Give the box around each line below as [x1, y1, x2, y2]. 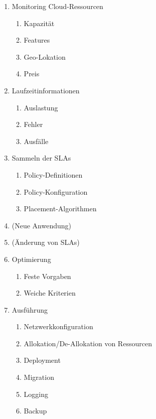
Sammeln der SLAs [12, 153, 71, 163]
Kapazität [24, 18, 55, 28]
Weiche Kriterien [24, 288, 76, 298]
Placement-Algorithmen [24, 203, 97, 214]
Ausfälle [24, 135, 49, 146]
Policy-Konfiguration [24, 186, 88, 197]
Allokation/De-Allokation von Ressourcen [24, 338, 152, 348]
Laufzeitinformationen [12, 85, 80, 95]
